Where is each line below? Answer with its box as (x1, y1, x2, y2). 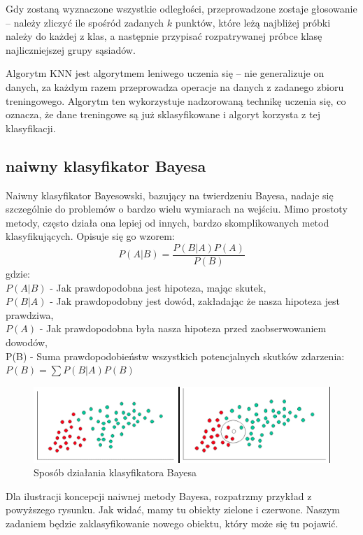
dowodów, (6, 334, 48, 349)
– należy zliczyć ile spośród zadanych (6, 15, 164, 29)
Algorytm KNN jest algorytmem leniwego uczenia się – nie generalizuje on (6, 66, 325, 80)
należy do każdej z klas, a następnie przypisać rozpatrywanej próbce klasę (6, 29, 322, 43)
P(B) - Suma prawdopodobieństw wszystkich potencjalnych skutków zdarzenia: (6, 348, 345, 363)
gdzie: (6, 266, 30, 280)
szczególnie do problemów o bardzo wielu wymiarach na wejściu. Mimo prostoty (6, 201, 348, 216)
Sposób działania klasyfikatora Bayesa (34, 465, 197, 480)
